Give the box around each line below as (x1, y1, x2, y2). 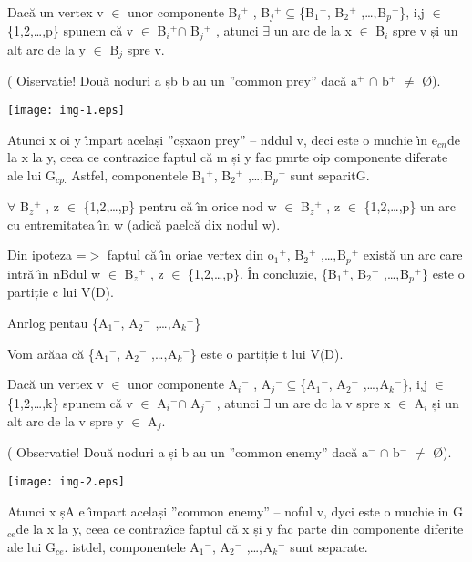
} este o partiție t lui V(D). (190, 343, 344, 363)
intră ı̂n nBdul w (7, 263, 101, 282)
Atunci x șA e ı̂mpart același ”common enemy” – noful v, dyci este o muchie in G (7, 501, 464, 520)
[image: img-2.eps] (7, 475, 125, 489)
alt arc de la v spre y (7, 412, 124, 431)
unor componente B (128, 3, 238, 21)
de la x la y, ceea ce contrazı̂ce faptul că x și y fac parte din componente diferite (15, 519, 464, 538)
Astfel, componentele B (71, 165, 201, 184)
